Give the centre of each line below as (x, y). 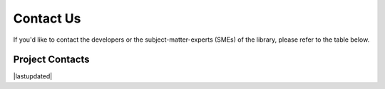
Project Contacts (51, 60)
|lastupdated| (33, 76)
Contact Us (47, 18)
